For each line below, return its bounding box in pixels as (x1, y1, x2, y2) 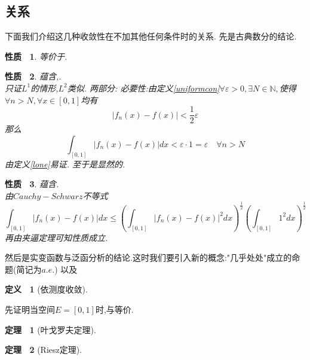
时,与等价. (95, 303, 134, 315)
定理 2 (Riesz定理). (5, 343, 82, 356)
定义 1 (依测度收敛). (5, 283, 88, 295)
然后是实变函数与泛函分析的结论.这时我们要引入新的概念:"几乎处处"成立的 (5, 251, 292, 264)
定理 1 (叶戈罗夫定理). (5, 323, 96, 335)
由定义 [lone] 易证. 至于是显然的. (5, 157, 125, 170)
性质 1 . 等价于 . (5, 50, 67, 62)
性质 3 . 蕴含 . (5, 178, 59, 190)
